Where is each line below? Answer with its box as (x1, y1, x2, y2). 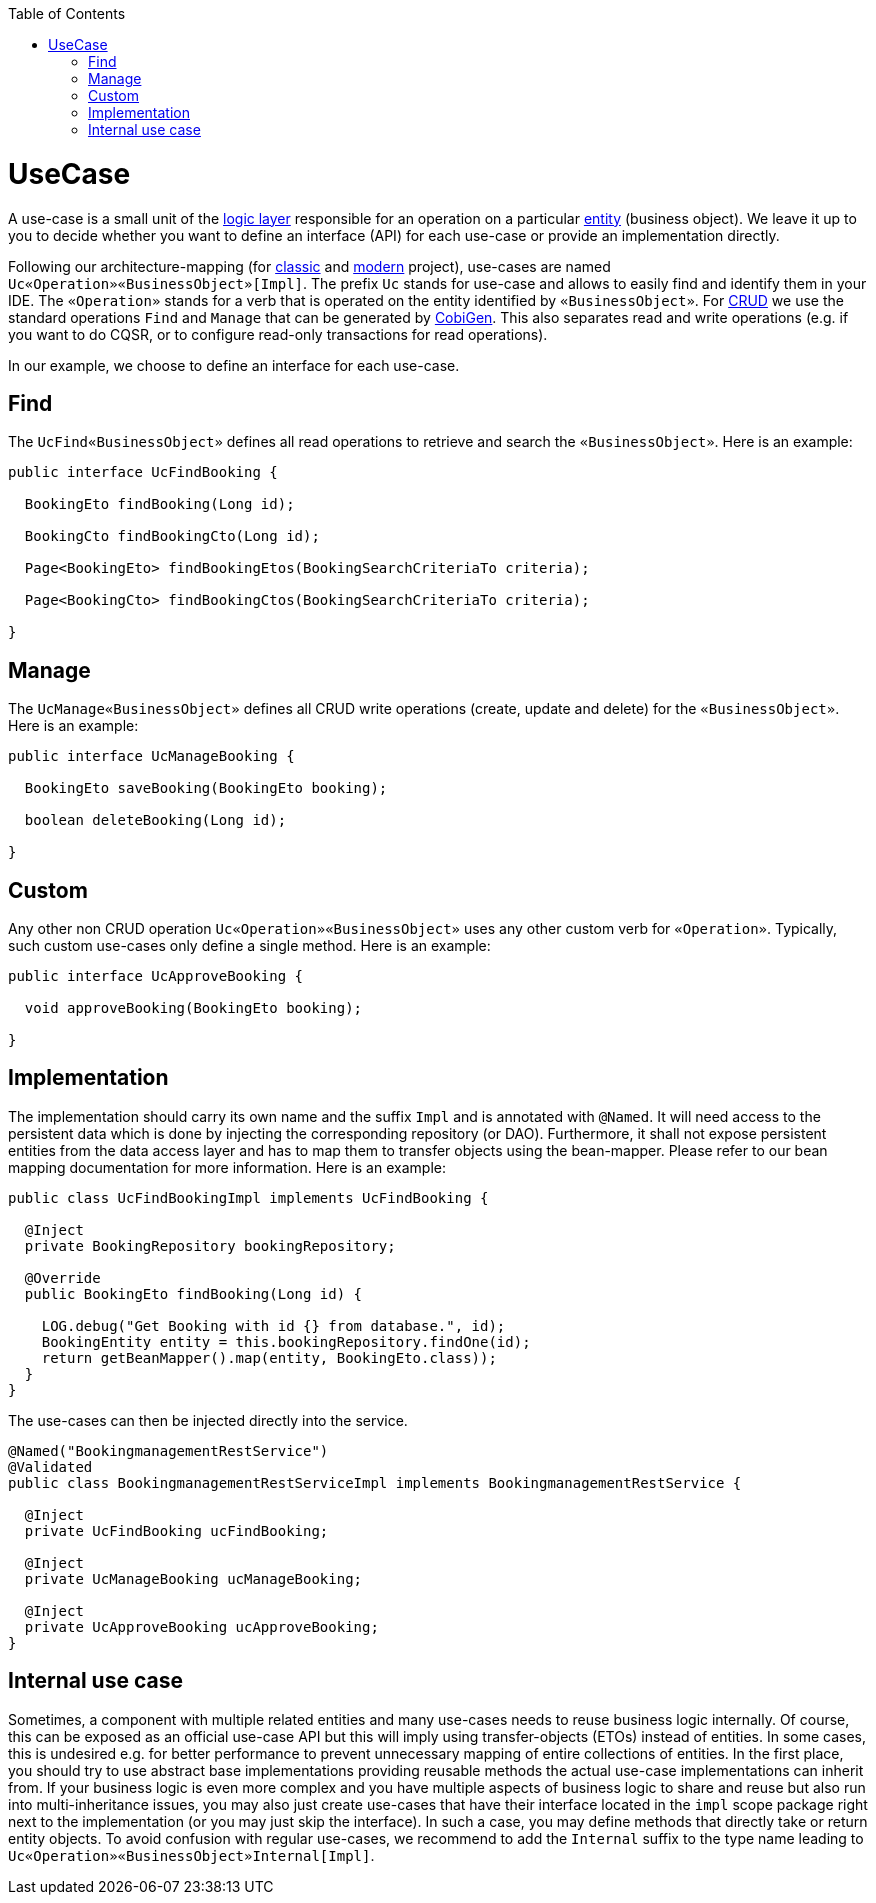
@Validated (8, 1458, 93, 1475)
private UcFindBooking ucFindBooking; (24, 1522, 329, 1539)
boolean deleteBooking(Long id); (24, 812, 287, 829)
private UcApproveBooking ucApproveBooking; (24, 1618, 379, 1635)
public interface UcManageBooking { (8, 748, 295, 765)
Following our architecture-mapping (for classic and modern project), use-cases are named (8, 257, 611, 275)
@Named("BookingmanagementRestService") (8, 1442, 329, 1459)
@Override (24, 1269, 101, 1286)
